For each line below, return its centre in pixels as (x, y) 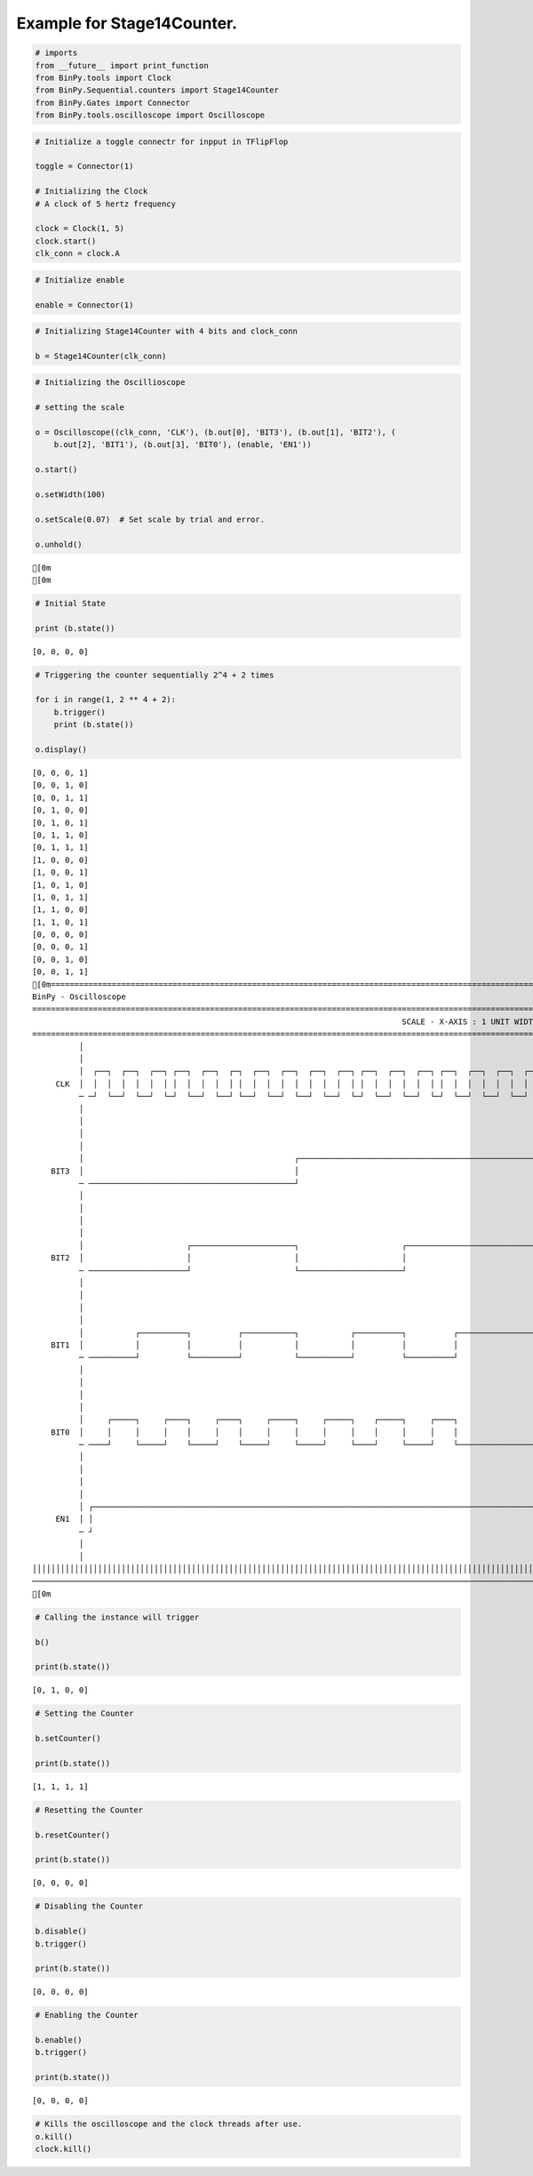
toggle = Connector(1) (84, 166)
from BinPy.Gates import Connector (112, 103)
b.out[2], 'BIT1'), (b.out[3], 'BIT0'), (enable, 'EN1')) (183, 445)
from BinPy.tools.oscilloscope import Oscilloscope (150, 115)
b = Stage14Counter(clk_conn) (101, 356)
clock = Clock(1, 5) (80, 228)
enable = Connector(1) (84, 305)
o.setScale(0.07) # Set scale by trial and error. (150, 519)
